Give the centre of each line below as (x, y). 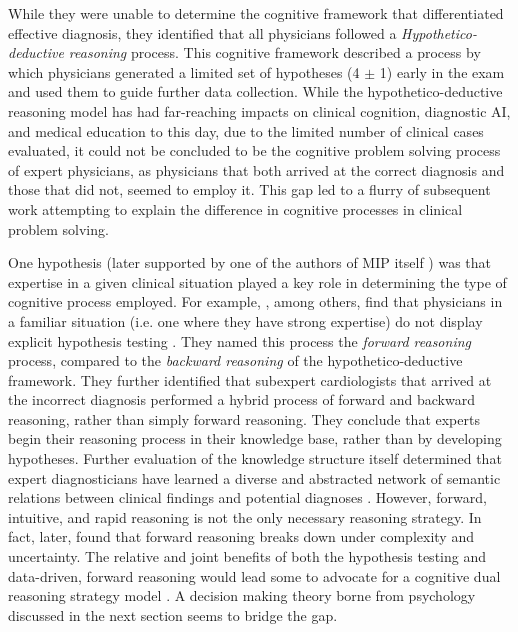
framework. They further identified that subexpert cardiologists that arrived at (250, 379)
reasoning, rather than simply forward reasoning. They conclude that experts (244, 418)
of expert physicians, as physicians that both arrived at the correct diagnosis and (256, 169)
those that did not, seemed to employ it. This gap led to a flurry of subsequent (249, 189)
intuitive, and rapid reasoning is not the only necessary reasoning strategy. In (245, 516)
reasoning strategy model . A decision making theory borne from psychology (242, 595)
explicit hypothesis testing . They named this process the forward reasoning (239, 340)
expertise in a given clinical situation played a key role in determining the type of (257, 281)
